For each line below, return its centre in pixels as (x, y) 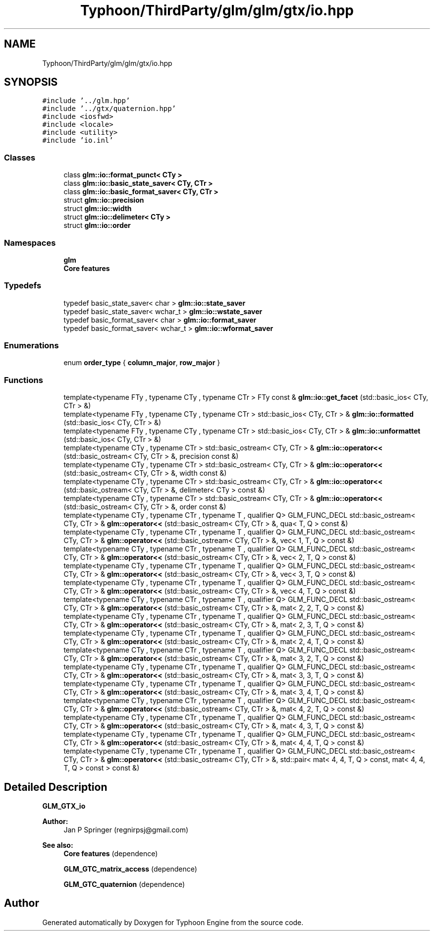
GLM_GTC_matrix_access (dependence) (130, 869)
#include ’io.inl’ (78, 140)
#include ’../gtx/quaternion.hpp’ (109, 109)
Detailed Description (56, 787)
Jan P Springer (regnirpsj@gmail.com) (126, 830)
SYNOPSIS (31, 82)
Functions (24, 380)
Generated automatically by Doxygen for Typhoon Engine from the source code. (173, 922)
